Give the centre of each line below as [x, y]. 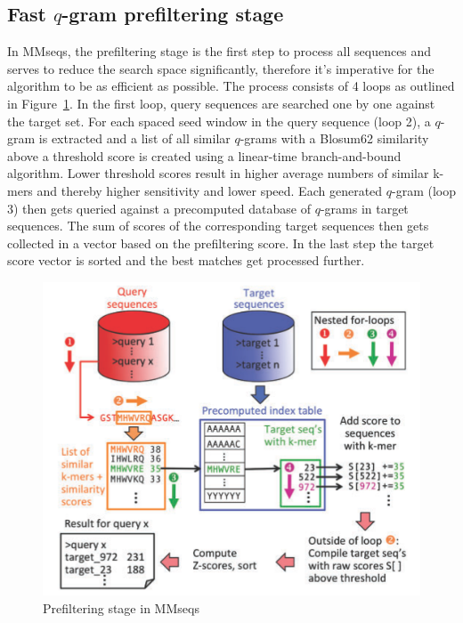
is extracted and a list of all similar [134, 138]
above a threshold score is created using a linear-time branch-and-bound [204, 155]
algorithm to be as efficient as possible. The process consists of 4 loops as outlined [231, 86]
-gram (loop [424, 190]
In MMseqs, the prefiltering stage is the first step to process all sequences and [219, 51]
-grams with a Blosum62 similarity [334, 138]
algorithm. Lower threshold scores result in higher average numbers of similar [218, 173]
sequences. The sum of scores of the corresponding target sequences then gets [218, 226]
